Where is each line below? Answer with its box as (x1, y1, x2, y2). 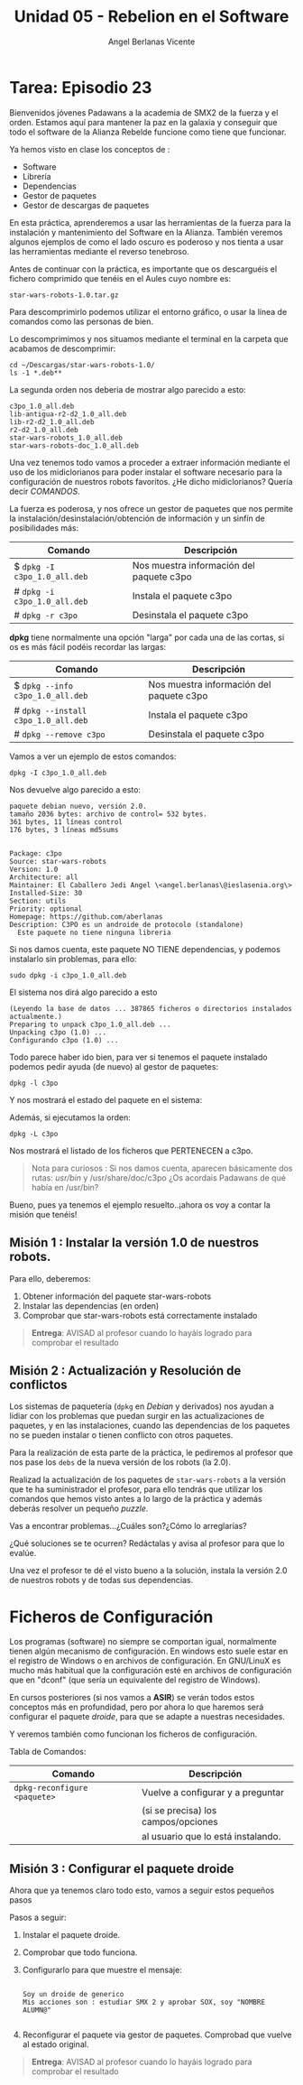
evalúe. (9, 1548, 37, 1559)
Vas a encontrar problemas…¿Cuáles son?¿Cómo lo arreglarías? (9, 1521, 248, 1532)
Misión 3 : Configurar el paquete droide (9, 1861, 234, 1876)
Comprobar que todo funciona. (22, 1947, 138, 1958)
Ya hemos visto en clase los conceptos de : (9, 144, 170, 154)
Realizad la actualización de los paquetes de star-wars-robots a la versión (9, 1474, 286, 1486)
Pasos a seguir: (9, 1912, 67, 1923)
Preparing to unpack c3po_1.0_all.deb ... (9, 1020, 171, 1029)
